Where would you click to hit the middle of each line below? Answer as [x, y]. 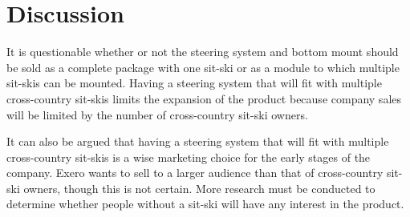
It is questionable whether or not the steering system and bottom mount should [203, 52]
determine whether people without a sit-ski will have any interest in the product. [205, 204]
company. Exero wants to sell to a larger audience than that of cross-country [195, 173]
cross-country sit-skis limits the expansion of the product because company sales [204, 98]
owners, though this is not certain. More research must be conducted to [199, 188]
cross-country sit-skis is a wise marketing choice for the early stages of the [189, 157]
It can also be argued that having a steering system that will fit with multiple [198, 141]
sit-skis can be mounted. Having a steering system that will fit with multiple [194, 83]
